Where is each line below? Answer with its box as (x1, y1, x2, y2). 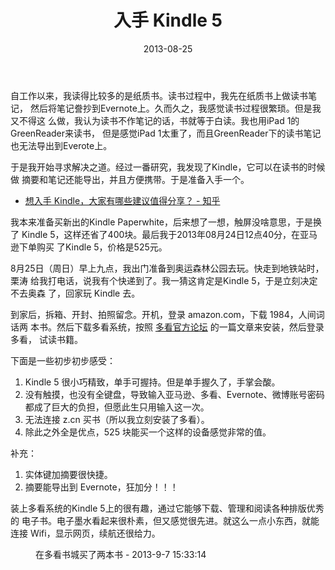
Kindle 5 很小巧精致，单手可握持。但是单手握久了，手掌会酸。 (24, 376, 281, 388)
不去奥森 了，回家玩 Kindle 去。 (10, 287, 141, 299)
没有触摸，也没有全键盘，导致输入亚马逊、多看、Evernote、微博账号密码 (24, 388, 325, 400)
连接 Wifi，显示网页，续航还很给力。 (10, 527, 161, 539)
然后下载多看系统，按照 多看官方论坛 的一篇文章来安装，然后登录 (56, 321, 325, 333)
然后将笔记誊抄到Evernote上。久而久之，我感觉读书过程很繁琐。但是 (29, 102, 313, 114)
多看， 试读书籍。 (10, 333, 83, 345)
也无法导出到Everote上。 (10, 139, 113, 151)
